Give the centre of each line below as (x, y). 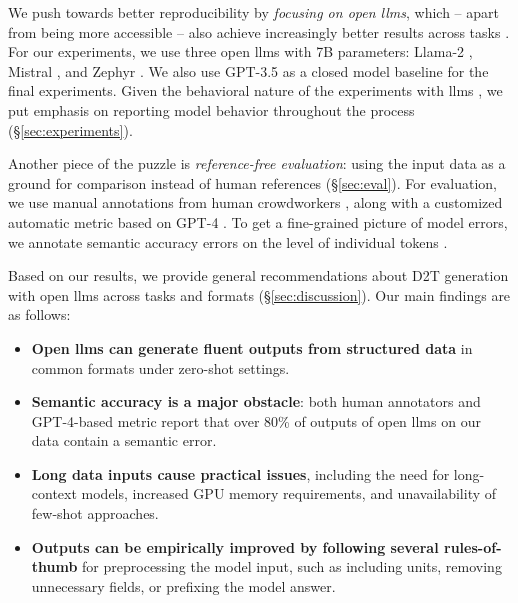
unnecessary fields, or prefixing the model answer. (183, 585)
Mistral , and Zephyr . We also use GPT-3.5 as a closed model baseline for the (248, 70)
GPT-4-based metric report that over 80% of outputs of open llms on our (256, 420)
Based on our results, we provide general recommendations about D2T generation (258, 275)
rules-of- (473, 546)
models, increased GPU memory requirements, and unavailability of (289, 493)
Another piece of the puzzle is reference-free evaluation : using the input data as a (257, 163)
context (54, 493)
